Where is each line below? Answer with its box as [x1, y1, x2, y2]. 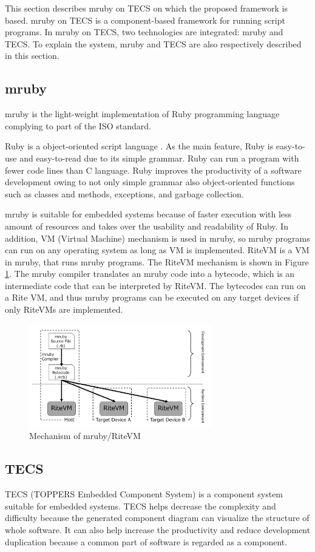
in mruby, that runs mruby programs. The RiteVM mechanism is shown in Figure [5, 255, 309, 268]
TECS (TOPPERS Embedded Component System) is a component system [5, 488, 283, 500]
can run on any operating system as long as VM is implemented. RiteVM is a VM [5, 244, 310, 256]
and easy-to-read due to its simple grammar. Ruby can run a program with [19, 151, 299, 164]
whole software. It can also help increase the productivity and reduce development [5, 523, 311, 536]
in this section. [5, 49, 59, 62]
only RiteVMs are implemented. [5, 303, 123, 316]
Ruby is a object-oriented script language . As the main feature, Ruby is [5, 140, 274, 152]
